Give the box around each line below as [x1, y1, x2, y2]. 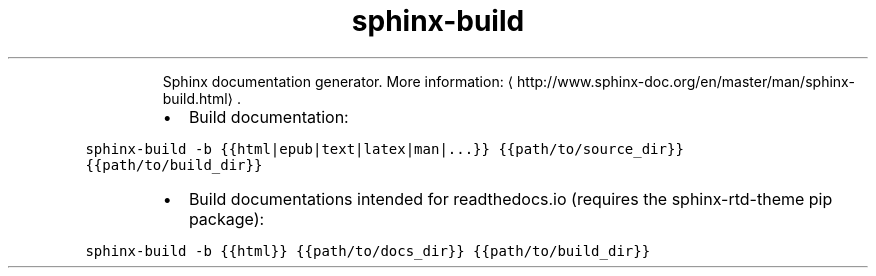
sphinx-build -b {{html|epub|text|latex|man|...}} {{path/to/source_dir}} [85, 140, 684, 157]
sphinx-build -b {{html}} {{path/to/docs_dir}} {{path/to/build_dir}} [85, 242, 651, 259]
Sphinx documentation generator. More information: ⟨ [162, 72, 514, 90]
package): [188, 208, 265, 229]
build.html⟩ [162, 89, 234, 107]
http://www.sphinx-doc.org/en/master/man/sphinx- [517, 72, 855, 90]
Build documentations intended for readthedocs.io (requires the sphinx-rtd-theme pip [188, 188, 833, 209]
